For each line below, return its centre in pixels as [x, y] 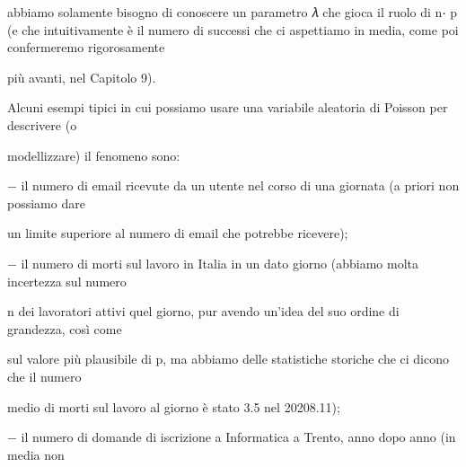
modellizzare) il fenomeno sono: [94, 155]
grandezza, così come [65, 328]
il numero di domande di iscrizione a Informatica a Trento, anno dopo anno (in [238, 437]
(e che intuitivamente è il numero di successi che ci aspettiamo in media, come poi [233, 29]
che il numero [44, 376]
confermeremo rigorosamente [86, 47]
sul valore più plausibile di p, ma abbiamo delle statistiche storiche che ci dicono [228, 359]
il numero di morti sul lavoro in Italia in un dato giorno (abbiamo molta [220, 263]
